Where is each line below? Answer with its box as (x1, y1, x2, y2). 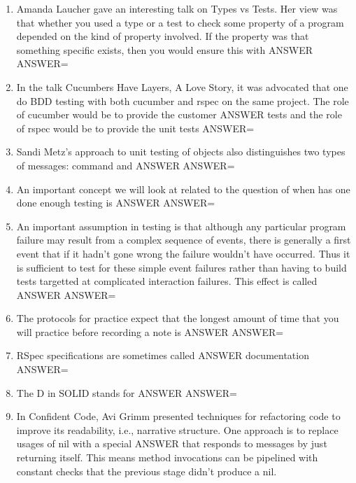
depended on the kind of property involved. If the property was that (16, 29, 309, 43)
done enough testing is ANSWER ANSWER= (16, 195, 215, 210)
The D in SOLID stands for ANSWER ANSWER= (16, 385, 237, 400)
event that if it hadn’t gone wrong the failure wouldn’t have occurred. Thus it (16, 246, 350, 260)
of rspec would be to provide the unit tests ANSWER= (16, 120, 255, 135)
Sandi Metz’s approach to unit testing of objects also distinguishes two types (16, 144, 346, 159)
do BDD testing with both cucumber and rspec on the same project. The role (16, 93, 349, 108)
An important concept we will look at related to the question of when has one (16, 181, 350, 196)
